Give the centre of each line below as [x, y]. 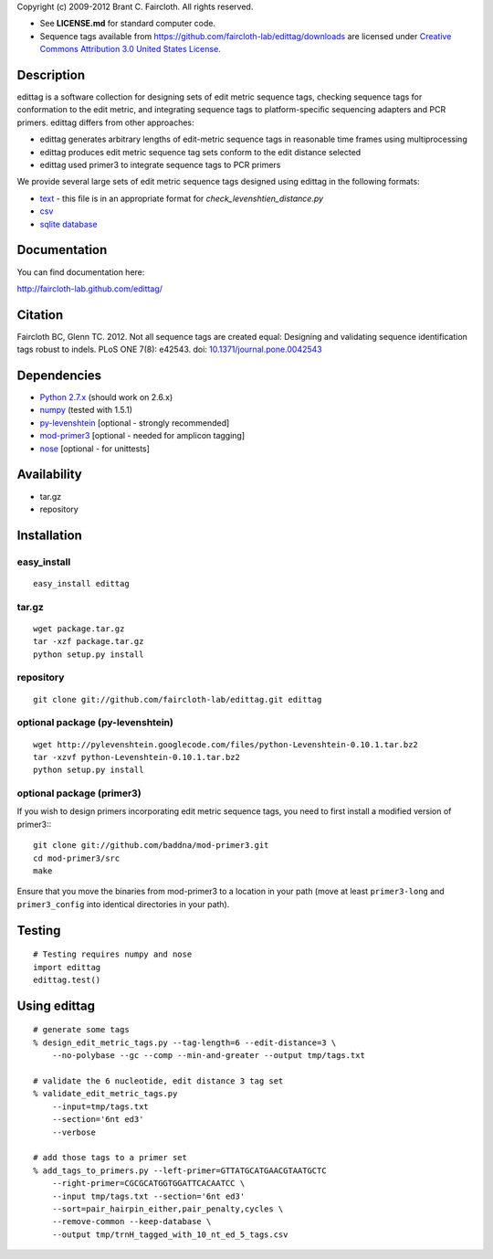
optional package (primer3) [79, 793]
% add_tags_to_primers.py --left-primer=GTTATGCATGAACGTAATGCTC [180, 1170]
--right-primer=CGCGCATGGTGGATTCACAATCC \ [148, 1184]
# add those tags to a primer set [110, 1158]
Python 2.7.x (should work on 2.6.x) [106, 397]
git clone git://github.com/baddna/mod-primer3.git [151, 846]
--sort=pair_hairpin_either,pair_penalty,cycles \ [168, 1209]
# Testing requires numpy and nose [113, 954]
